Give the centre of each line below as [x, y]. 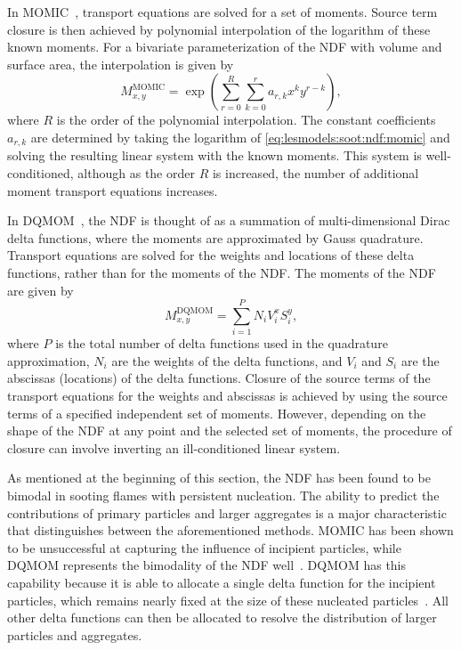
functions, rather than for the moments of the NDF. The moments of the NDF [222, 272]
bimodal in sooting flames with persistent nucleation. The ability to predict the [223, 496]
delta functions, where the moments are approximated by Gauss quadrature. [215, 237]
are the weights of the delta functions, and [227, 360]
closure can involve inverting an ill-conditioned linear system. [174, 447]
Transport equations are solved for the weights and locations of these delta [211, 255]
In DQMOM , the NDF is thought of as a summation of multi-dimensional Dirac [229, 220]
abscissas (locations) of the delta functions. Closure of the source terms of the [219, 378]
